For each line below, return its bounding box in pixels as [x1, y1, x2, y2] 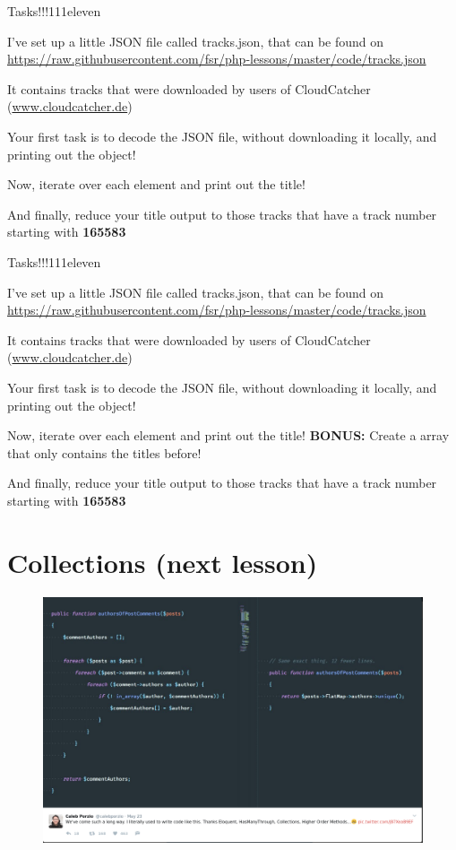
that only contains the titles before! [7, 443, 202, 462]
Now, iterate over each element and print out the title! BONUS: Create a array [7, 426, 450, 445]
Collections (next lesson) [7, 543, 318, 580]
